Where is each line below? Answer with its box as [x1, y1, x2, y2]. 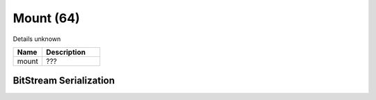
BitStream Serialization [13, 75, 115, 87]
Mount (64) [13, 10, 80, 26]
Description [45, 47, 86, 57]
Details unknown [13, 35, 61, 43]
